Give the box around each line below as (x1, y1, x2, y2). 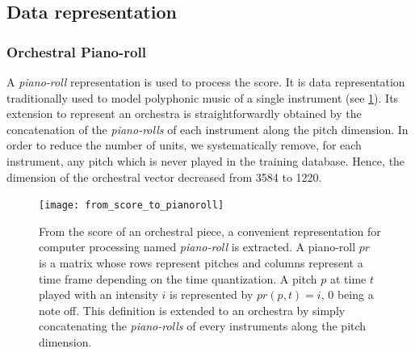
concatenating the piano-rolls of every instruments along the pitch (39, 317, 367, 334)
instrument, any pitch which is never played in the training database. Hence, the (6, 152, 405, 169)
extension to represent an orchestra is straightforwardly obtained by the (6, 105, 362, 122)
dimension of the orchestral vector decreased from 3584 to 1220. (6, 168, 322, 185)
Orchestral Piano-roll (6, 41, 146, 61)
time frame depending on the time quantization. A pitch (39, 270, 317, 287)
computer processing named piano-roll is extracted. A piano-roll (39, 238, 356, 255)
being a (337, 286, 374, 303)
